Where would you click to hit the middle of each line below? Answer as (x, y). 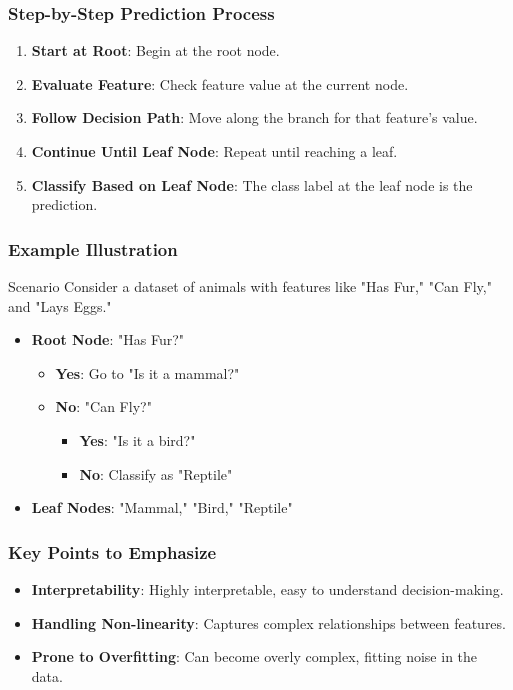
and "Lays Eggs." (60, 305)
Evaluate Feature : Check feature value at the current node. (220, 83)
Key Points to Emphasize (112, 551)
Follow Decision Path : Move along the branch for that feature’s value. (254, 117)
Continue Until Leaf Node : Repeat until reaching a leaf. (214, 151)
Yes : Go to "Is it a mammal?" (147, 372)
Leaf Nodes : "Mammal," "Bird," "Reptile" (162, 507)
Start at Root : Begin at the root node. (155, 50)
